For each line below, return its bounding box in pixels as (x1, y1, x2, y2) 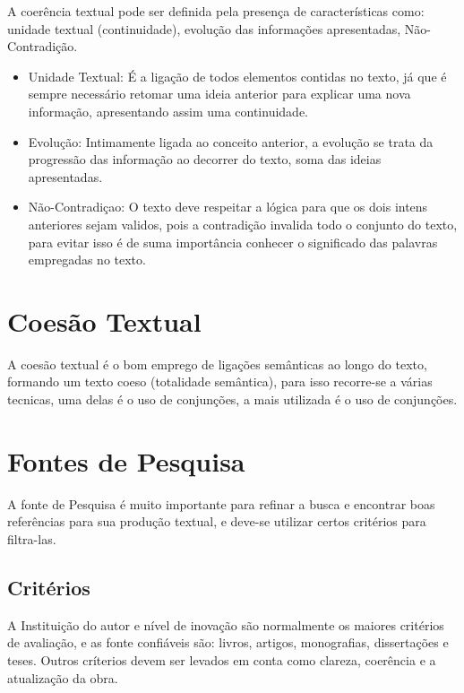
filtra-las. (7, 529, 56, 548)
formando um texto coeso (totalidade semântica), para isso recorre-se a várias (7, 372, 433, 391)
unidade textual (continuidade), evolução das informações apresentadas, (7, 19, 401, 38)
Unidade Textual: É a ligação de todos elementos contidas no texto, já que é (28, 66, 447, 85)
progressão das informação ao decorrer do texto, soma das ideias (28, 150, 382, 169)
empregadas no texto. (28, 250, 146, 269)
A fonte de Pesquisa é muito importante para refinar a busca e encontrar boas (7, 494, 435, 513)
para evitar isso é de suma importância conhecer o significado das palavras (28, 232, 438, 251)
